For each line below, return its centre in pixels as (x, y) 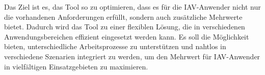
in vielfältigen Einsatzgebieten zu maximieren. (76, 66)
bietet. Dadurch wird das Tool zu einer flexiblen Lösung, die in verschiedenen (125, 27)
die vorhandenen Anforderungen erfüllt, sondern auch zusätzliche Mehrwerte (123, 16)
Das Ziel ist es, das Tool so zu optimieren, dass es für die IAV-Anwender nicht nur (132, 7)
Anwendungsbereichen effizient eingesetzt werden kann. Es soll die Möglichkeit (127, 36)
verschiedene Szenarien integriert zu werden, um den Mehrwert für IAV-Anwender (132, 56)
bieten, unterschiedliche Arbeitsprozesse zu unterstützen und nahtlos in (115, 46)
